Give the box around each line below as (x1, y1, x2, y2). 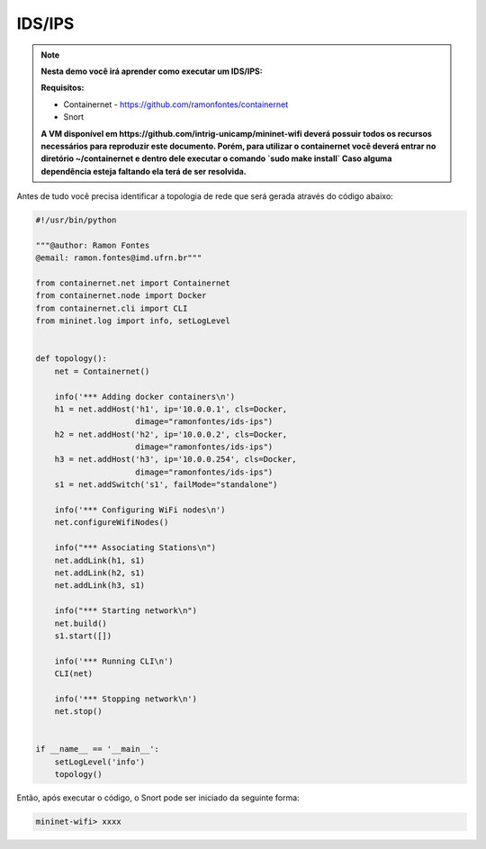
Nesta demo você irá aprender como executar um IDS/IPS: (40, 66, 263, 77)
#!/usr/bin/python (35, 215, 117, 225)
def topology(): (35, 354, 108, 364)
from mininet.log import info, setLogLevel (35, 316, 231, 326)
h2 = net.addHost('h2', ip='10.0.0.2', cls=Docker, (54, 429, 288, 439)
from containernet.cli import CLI (35, 303, 188, 313)
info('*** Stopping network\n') (54, 693, 198, 704)
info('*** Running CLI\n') (54, 655, 175, 666)
